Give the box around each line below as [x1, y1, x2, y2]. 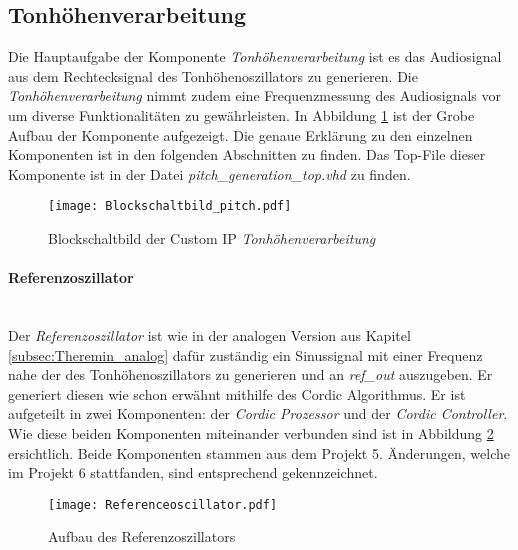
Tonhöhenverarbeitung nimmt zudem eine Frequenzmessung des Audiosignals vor [8, 85, 501, 106]
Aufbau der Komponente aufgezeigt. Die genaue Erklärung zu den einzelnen [8, 124, 473, 145]
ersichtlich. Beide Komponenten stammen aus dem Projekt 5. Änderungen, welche [8, 442, 510, 463]
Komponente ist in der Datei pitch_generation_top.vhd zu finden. [8, 163, 411, 184]
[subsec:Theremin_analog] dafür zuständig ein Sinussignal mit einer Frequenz [8, 344, 483, 365]
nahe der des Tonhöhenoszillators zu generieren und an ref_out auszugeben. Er [8, 364, 493, 385]
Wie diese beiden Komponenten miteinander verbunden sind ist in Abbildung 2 [8, 422, 494, 443]
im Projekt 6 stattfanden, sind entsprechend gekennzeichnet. [8, 462, 378, 483]
